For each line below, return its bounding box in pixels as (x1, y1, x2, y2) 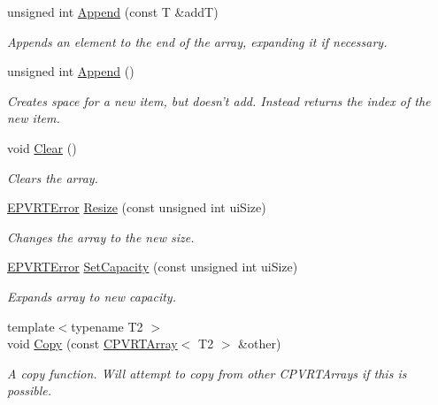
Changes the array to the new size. (7, 227, 195, 246)
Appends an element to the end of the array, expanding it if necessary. (7, 32, 388, 50)
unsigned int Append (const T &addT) (7, 3, 219, 20)
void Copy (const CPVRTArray (7, 334, 178, 353)
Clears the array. (7, 168, 98, 187)
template (7, 317, 55, 335)
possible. (7, 381, 52, 400)
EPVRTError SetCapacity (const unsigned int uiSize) (7, 257, 298, 276)
